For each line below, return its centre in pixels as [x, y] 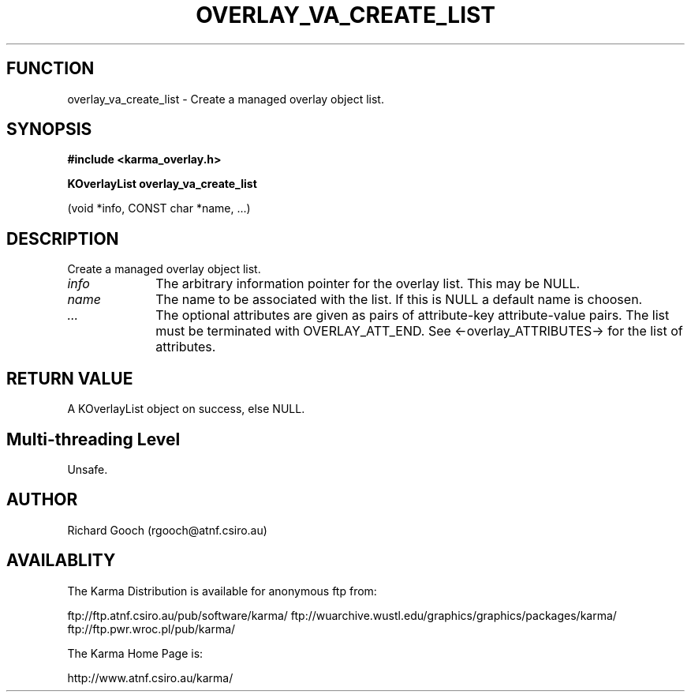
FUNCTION [50, 69]
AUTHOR [42, 500]
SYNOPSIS [49, 129]
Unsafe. [88, 469]
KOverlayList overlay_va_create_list [162, 184]
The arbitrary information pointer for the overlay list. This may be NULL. [368, 284]
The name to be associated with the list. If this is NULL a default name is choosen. [399, 300]
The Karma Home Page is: [135, 653]
